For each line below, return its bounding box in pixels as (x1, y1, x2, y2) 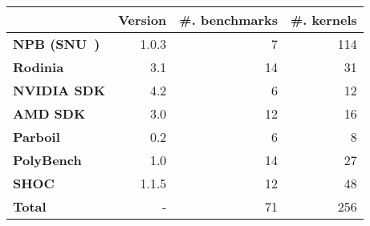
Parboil (13, 127, 60, 146)
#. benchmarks (179, 10, 279, 29)
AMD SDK (13, 104, 86, 123)
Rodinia (13, 58, 64, 76)
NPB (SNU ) (13, 34, 100, 53)
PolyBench (13, 151, 82, 169)
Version (118, 10, 167, 29)
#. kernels (291, 10, 357, 29)
